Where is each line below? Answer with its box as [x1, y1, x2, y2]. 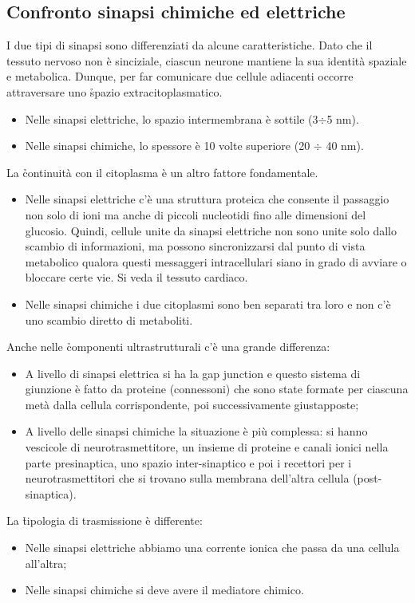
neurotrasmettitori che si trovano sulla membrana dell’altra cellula [25, 470, 350, 487]
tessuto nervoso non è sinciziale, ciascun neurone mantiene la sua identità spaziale [6, 52, 407, 69]
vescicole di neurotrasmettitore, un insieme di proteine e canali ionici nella [25, 439, 389, 455]
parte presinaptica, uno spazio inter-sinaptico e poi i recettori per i [25, 454, 352, 471]
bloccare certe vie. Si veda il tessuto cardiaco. [25, 269, 248, 286]
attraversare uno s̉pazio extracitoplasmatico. [6, 83, 223, 100]
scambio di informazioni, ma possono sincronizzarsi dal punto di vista [25, 238, 366, 254]
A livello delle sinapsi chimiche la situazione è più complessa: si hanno [25, 423, 368, 439]
